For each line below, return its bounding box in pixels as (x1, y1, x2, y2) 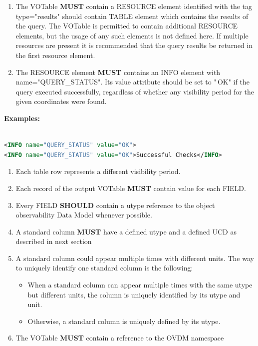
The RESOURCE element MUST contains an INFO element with (15, 66, 221, 77)
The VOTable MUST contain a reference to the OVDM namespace (15, 332, 224, 343)
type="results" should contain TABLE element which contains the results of (15, 10, 249, 21)
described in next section (15, 236, 92, 246)
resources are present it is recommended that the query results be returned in (15, 40, 253, 50)
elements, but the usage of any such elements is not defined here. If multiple (15, 30, 249, 40)
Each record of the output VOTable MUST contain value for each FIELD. (15, 182, 246, 193)
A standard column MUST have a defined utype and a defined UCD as (15, 226, 237, 236)
